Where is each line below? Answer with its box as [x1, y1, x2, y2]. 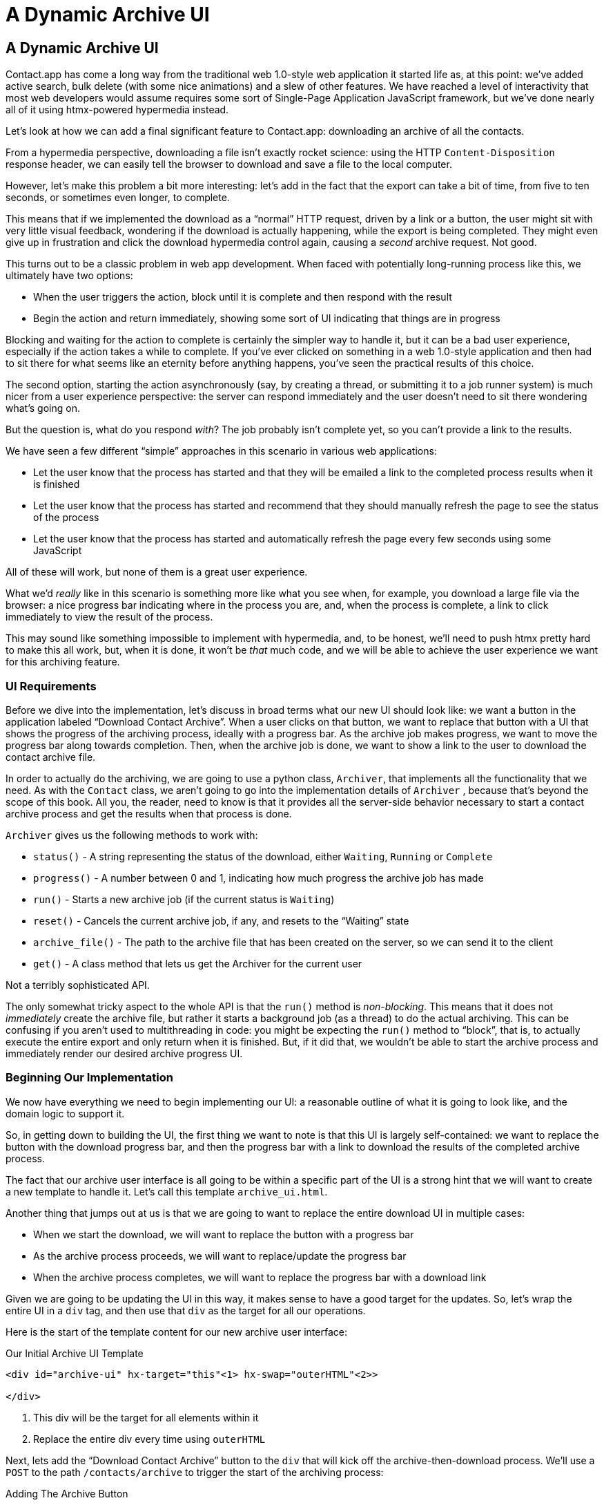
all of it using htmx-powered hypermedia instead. [6, 104, 229, 116]
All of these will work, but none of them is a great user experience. [6, 566, 308, 578]
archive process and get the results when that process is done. [6, 807, 292, 820]
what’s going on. [6, 402, 80, 415]
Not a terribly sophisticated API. [6, 978, 150, 991]
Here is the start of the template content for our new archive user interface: [6, 1325, 347, 1338]
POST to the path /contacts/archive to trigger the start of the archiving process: [6, 1466, 384, 1478]
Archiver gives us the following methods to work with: [6, 829, 258, 841]
